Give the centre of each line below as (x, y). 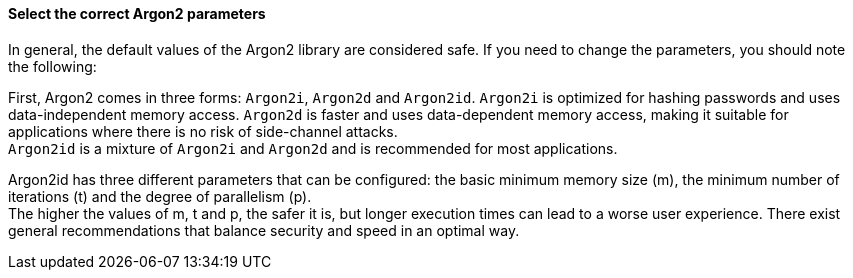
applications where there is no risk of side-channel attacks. (203, 131)
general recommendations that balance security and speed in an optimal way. (264, 230)
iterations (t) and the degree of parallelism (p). (160, 196)
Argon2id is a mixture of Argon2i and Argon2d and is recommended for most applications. (313, 148)
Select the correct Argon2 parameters (137, 13)
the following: (52, 66)
